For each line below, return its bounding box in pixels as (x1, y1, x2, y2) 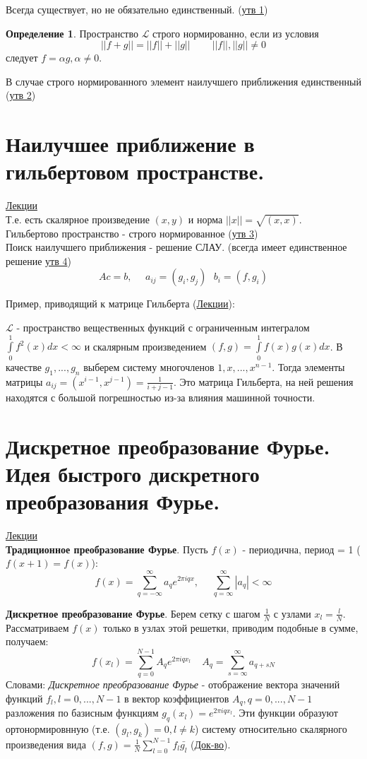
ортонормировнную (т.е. (6, 721, 110, 736)
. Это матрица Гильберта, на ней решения (174, 374, 354, 389)
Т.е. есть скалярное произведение (6, 211, 150, 226)
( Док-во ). (191, 736, 231, 751)
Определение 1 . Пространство (6, 25, 138, 40)
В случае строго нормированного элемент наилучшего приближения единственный (6, 73, 361, 88)
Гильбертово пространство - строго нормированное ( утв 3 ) (6, 225, 258, 240)
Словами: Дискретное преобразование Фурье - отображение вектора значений (6, 677, 340, 692)
